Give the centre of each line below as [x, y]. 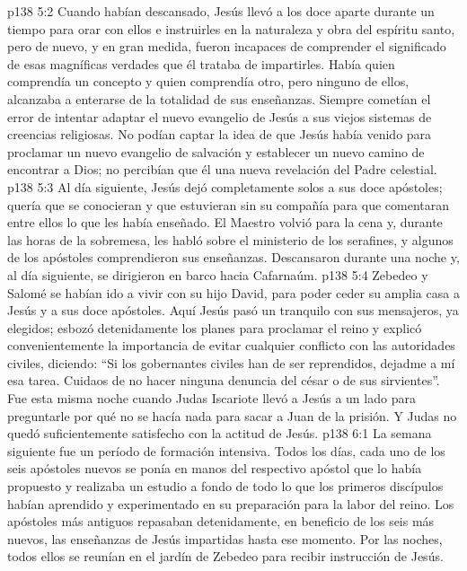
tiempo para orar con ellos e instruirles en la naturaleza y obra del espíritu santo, [231, 28]
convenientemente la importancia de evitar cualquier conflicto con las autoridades [231, 345]
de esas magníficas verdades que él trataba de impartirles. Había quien [201, 63]
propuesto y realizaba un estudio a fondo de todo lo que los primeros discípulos [225, 486]
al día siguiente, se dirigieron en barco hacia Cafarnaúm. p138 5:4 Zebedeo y [218, 274]
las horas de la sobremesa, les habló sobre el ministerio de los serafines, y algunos [230, 239]
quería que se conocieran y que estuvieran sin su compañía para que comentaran [229, 204]
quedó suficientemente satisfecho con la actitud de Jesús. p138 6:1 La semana [220, 433]
